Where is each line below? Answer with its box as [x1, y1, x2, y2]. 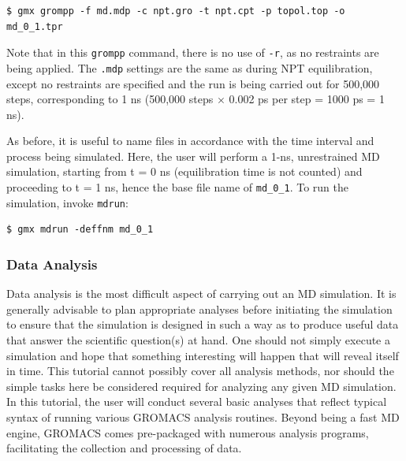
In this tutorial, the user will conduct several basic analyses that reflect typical [6, 393, 387, 410]
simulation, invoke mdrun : [6, 194, 129, 210]
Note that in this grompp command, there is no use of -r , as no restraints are [6, 44, 379, 61]
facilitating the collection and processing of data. [6, 440, 242, 456]
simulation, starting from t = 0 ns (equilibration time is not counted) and [6, 163, 363, 180]
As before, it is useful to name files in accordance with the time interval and [6, 132, 374, 149]
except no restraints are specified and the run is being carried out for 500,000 [6, 75, 380, 91]
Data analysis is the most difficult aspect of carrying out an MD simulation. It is [6, 285, 397, 302]
